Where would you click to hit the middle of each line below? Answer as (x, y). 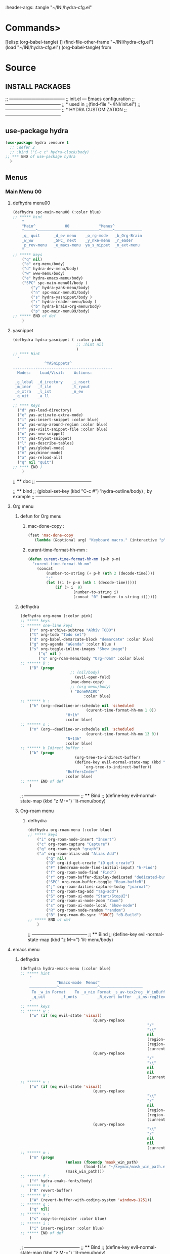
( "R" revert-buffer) (51, 1191)
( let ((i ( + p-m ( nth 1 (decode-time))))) (91, 583)
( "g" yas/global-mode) (41, 448)
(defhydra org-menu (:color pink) (56, 616)
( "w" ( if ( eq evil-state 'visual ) (66, 1016)
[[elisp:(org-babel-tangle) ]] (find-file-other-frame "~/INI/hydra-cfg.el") (79, 42)
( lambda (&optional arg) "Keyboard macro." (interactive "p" (100, 540)
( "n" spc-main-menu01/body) (60, 292)
